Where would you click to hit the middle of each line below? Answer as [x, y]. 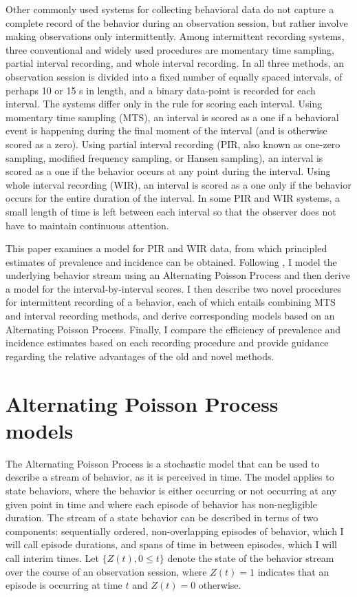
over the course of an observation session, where [106, 571]
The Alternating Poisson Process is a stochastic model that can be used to [163, 463]
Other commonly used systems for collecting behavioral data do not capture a [170, 9]
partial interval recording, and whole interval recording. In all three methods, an [175, 63]
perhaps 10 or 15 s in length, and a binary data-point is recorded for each [161, 90]
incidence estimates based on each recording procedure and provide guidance [167, 343]
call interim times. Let [53, 557]
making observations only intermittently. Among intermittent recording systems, [175, 36]
